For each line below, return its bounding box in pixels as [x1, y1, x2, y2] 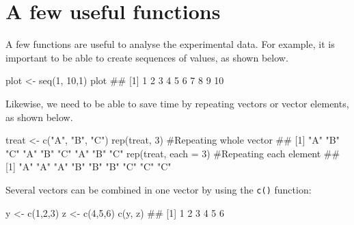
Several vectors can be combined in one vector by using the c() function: [5, 182, 312, 196]
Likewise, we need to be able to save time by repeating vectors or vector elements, [5, 96, 349, 110]
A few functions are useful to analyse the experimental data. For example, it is [5, 37, 335, 51]
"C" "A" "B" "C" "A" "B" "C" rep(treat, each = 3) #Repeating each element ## [5, 146, 340, 160]
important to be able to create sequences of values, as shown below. [5, 50, 288, 64]
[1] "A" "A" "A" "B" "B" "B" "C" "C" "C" [5, 159, 172, 174]
